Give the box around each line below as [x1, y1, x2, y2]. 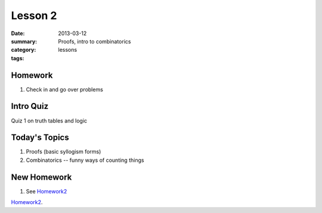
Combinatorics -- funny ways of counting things [26, 156, 144, 164]
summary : [11, 37, 38, 45]
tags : [11, 54, 24, 62]
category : [11, 46, 36, 54]
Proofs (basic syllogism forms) [26, 148, 101, 155]
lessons [58, 46, 78, 54]
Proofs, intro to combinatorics [58, 37, 131, 45]
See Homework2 [26, 187, 67, 195]
